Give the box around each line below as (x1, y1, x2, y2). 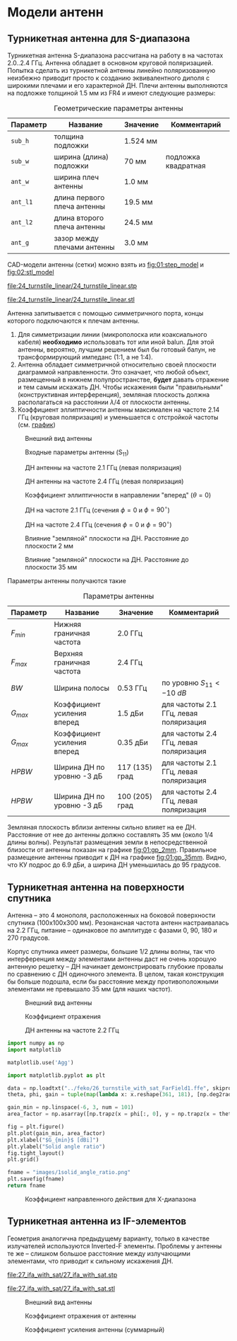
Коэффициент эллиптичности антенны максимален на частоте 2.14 (17, 405, 220, 414)
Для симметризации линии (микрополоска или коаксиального (17, 330, 207, 338)
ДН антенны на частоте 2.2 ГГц (25, 1026, 119, 1035)
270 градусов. (7, 933, 51, 942)
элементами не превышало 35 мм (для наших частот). (7, 985, 173, 994)
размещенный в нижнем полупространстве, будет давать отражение (17, 376, 229, 384)
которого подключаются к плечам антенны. (7, 316, 140, 325)
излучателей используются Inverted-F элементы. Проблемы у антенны (7, 1241, 222, 1250)
